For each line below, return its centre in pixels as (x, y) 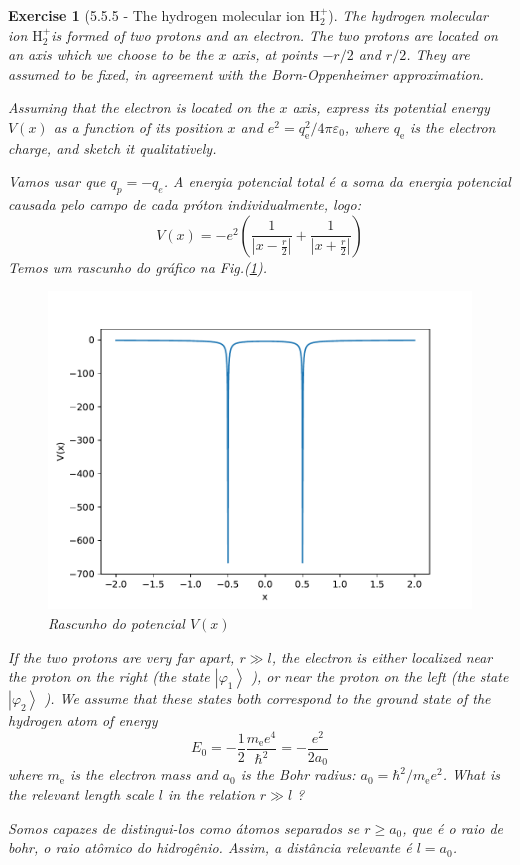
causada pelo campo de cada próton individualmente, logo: (184, 204)
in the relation (211, 793)
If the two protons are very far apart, (121, 656)
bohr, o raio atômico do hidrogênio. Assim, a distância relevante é (210, 847)
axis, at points (274, 54)
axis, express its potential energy (391, 107)
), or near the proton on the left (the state (380, 676)
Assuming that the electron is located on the (141, 107)
